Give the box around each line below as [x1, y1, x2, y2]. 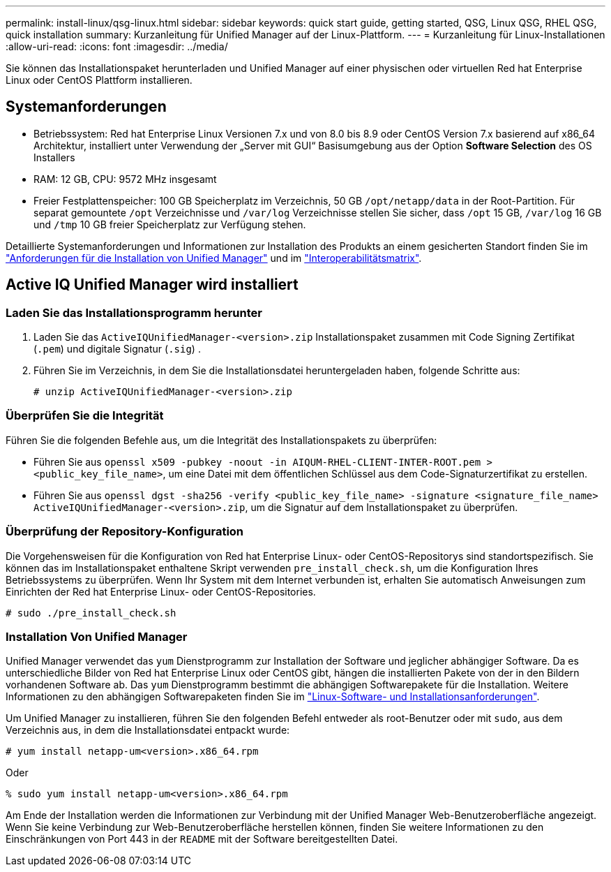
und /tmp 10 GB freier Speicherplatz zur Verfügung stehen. [33, 218, 306, 230]
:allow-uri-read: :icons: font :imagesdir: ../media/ [6, 40, 228, 52]
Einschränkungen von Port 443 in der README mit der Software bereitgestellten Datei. [6, 833, 398, 845]
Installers [33, 151, 75, 163]
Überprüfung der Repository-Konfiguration [6, 524, 244, 539]
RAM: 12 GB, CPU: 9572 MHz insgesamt [33, 172, 217, 185]
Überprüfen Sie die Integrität [6, 408, 164, 423]
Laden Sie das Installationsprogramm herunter [6, 305, 262, 320]
